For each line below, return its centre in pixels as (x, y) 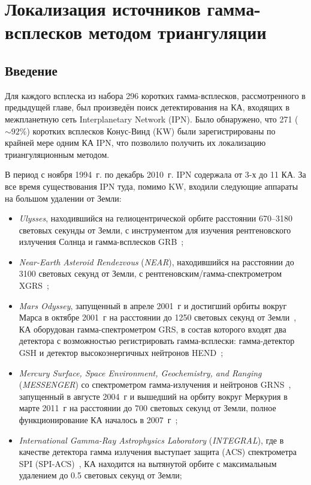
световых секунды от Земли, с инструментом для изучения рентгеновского (155, 230)
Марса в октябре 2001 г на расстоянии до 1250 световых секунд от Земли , (158, 317)
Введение (31, 70)
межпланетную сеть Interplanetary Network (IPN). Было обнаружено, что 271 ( (152, 119)
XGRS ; (34, 285)
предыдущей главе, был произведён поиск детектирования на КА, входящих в (147, 107)
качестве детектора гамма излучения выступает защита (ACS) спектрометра (158, 452)
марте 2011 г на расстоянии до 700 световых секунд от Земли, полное (147, 408)
